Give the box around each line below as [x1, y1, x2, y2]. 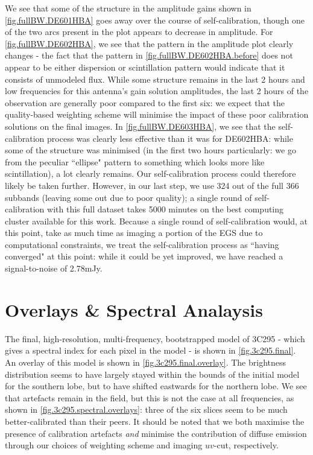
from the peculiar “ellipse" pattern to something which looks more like [5, 155, 265, 168]
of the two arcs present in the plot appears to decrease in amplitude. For [5, 25, 273, 38]
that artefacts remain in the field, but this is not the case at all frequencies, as [5, 391, 294, 404]
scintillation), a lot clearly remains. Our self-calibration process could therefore [5, 167, 296, 180]
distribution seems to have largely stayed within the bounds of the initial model [5, 367, 300, 380]
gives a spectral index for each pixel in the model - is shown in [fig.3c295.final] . [5, 344, 296, 357]
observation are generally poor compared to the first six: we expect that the [5, 96, 285, 109]
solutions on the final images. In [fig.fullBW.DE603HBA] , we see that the [5, 119, 276, 132]
